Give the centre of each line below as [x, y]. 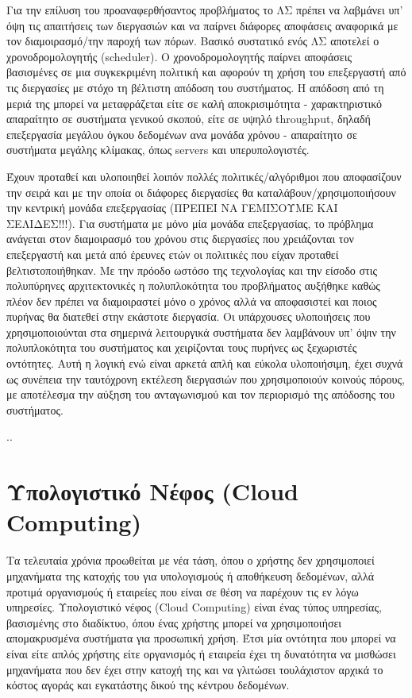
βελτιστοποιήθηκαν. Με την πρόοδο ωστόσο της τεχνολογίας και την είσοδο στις [192, 270]
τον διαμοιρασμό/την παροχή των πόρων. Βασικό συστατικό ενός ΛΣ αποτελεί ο [193, 41]
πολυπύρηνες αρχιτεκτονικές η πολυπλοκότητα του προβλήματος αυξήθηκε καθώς [193, 285]
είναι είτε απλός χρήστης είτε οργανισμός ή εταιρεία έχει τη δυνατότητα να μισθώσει [201, 653]
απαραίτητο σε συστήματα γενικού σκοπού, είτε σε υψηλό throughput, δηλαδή [189, 119]
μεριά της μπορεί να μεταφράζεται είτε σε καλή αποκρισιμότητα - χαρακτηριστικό [194, 103]
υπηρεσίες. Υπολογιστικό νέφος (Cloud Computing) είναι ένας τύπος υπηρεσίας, [194, 607]
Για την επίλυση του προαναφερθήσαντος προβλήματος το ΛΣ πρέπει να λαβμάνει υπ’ [205, 10]
